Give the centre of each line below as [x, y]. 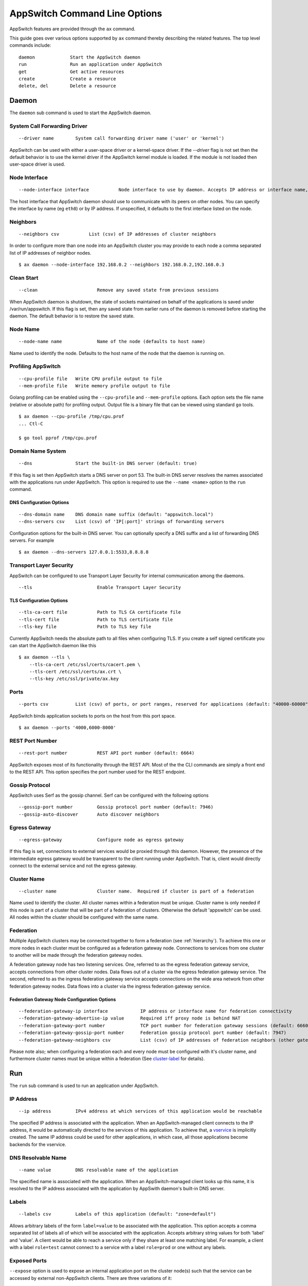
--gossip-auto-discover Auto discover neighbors [89, 814]
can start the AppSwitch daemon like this [53, 645]
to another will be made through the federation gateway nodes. [76, 955]
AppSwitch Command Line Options [86, 13]
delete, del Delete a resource [68, 86]
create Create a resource [68, 79]
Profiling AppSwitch [35, 366]
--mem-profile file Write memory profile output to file [94, 386]
